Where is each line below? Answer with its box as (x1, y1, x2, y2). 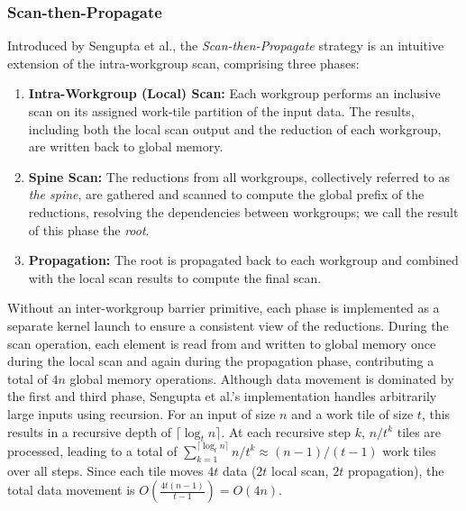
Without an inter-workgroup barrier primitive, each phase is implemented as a (7, 298, 440, 317)
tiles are (397, 422, 442, 441)
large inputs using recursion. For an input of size (7, 404, 276, 423)
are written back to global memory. (28, 137, 224, 156)
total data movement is (7, 480, 135, 499)
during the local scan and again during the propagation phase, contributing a (7, 351, 434, 370)
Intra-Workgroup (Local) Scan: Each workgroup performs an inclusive (28, 84, 441, 103)
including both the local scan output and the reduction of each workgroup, (28, 119, 442, 138)
